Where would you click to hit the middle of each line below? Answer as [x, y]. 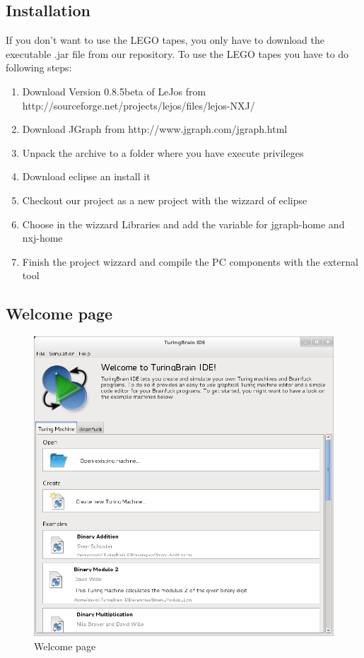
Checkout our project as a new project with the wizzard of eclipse [165, 200]
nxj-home [42, 238]
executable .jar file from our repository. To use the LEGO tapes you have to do [177, 53]
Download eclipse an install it [86, 176]
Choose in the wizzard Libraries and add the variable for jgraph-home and [183, 224]
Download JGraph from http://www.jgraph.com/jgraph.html [155, 129]
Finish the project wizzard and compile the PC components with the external [190, 261]
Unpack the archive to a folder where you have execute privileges [163, 152]
